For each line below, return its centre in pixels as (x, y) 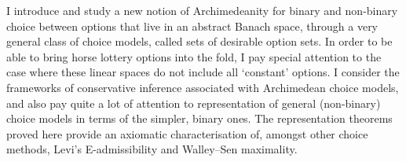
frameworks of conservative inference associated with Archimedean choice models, (203, 87)
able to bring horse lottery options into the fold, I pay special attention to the (194, 56)
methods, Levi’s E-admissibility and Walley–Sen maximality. (152, 149)
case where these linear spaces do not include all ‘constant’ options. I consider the (203, 72)
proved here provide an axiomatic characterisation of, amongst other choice (187, 133)
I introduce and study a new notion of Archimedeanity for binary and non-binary (202, 10)
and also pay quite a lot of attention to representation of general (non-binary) (194, 103)
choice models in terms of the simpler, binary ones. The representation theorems (199, 118)
